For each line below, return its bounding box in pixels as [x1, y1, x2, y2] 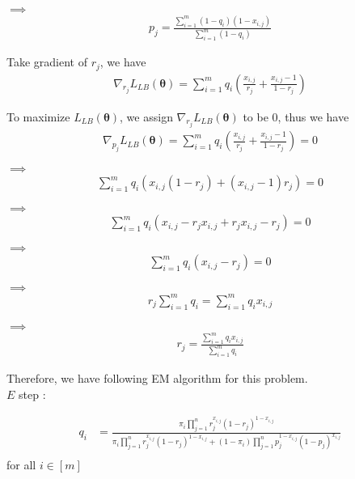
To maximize [6, 108, 70, 125]
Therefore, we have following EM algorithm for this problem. [6, 370, 308, 387]
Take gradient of [6, 53, 87, 70]
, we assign [120, 108, 173, 125]
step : [19, 385, 46, 402]
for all [6, 456, 36, 473]
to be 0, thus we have [243, 108, 349, 125]
